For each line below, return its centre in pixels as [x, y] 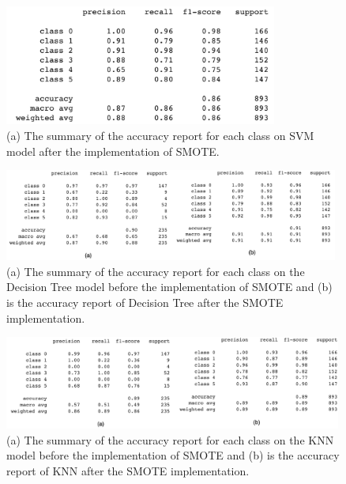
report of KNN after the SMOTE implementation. [128, 471]
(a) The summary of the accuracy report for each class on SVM [160, 136]
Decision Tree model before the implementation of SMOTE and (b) [169, 287]
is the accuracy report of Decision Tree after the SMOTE [145, 302]
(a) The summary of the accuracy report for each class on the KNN [170, 439]
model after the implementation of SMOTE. [113, 151]
